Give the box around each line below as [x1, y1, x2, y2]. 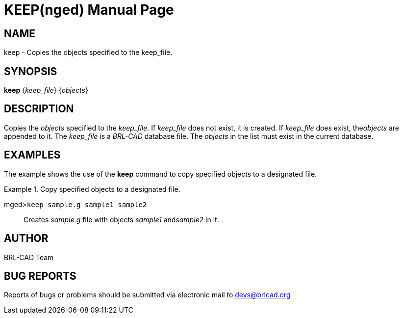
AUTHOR [4, 232, 49, 245]
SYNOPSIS [4, 65, 57, 78]
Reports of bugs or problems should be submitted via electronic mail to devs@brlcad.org [4, 291, 291, 299]
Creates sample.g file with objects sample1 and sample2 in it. [24, 215, 219, 224]
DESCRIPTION [4, 103, 74, 115]
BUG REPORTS [4, 269, 76, 282]
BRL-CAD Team [4, 253, 54, 262]
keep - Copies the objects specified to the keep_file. [4, 48, 173, 57]
